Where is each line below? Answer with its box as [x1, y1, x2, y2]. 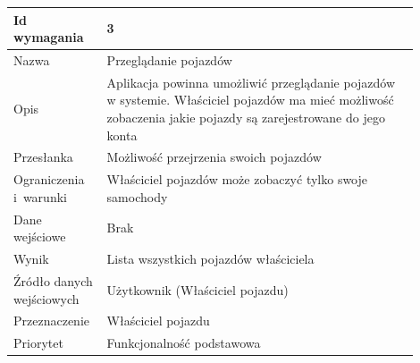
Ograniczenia [13, 170, 85, 189]
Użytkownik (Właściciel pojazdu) [106, 280, 289, 299]
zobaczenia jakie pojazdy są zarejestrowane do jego [106, 107, 385, 126]
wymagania [13, 28, 84, 46]
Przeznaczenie [13, 311, 89, 330]
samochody [106, 187, 168, 206]
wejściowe [13, 227, 66, 246]
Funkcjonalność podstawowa [106, 333, 261, 352]
